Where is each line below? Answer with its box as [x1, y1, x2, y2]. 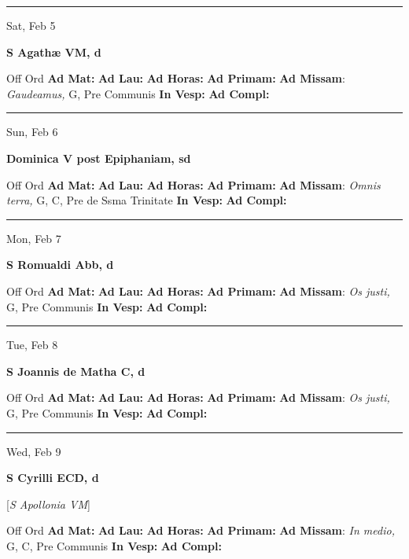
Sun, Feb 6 [6, 123, 58, 140]
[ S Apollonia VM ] [6, 495, 90, 512]
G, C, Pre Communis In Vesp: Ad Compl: [6, 537, 222, 553]
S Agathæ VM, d [6, 43, 101, 60]
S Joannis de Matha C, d [6, 362, 146, 379]
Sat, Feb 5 [6, 17, 56, 33]
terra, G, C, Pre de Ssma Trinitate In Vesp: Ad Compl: [6, 192, 287, 208]
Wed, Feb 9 [6, 443, 61, 459]
